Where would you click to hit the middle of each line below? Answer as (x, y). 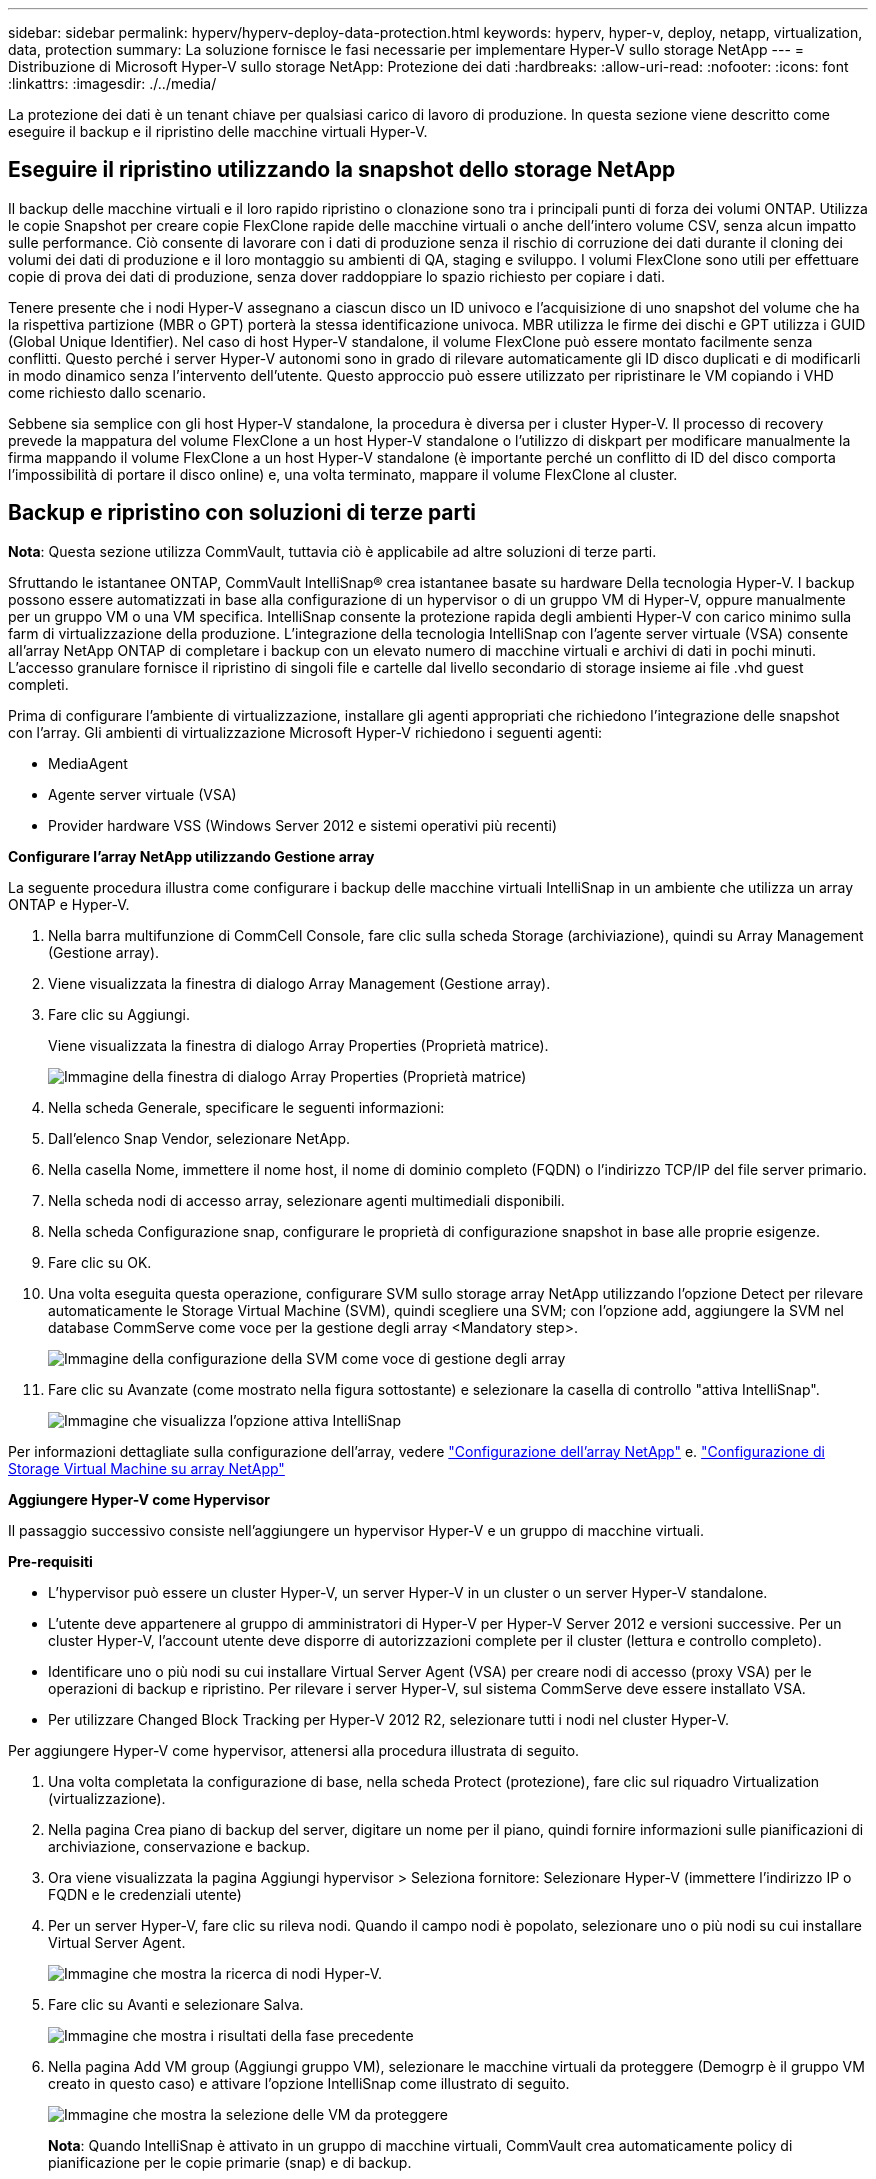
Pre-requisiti (50, 1561)
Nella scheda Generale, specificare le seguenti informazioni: (246, 1107)
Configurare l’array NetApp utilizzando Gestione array (191, 856)
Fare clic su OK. (100, 1262)
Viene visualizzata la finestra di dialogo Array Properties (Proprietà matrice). (298, 1045)
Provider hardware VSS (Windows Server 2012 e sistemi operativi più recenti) (303, 825)
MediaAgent (88, 763)
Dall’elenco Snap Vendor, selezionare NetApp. (199, 1138)
